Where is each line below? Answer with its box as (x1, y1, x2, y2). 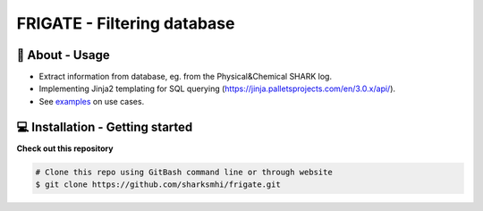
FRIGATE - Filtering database (16, 13, 235, 33)
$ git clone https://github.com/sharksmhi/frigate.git (35, 180, 281, 190)
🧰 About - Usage (16, 47, 111, 63)
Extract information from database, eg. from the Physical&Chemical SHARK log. (38, 72, 333, 82)
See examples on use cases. (38, 96, 145, 106)
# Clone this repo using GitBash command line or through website (35, 166, 333, 177)
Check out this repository (16, 143, 114, 154)
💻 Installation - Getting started (16, 119, 193, 134)
